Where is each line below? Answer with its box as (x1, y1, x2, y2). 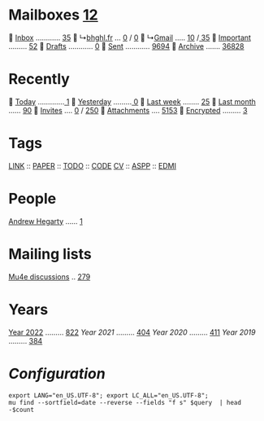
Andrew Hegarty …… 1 (8, 216, 83, 226)
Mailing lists (8, 244, 92, 263)
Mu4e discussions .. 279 (8, 271, 91, 282)
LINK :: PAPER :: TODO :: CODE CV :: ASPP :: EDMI (8, 160, 177, 170)
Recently (8, 70, 71, 89)
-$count (8, 406, 35, 414)
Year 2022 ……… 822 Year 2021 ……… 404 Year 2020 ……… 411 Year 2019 (8, 327, 256, 337)
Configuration (8, 364, 106, 383)
